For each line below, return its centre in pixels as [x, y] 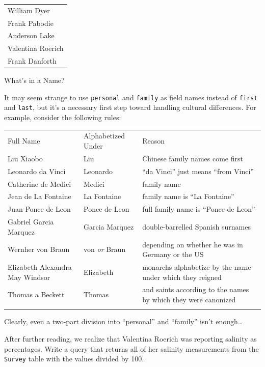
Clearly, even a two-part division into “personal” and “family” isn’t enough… [124, 321]
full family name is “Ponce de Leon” [199, 209]
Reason [154, 141]
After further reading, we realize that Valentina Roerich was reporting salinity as [130, 338]
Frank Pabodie [31, 23]
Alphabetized [104, 136]
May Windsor [29, 277]
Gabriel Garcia [31, 222]
